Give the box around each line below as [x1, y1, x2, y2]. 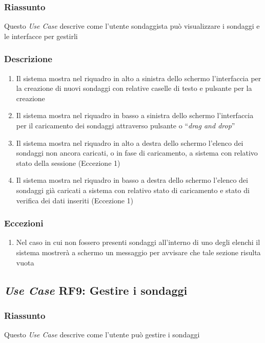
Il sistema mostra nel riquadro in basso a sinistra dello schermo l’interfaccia [16, 110, 254, 121]
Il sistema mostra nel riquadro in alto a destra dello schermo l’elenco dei [16, 137, 243, 148]
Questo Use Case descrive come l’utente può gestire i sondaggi [4, 329, 200, 340]
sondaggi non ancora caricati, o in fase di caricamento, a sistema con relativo [16, 147, 258, 158]
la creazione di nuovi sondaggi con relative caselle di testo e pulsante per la [16, 83, 252, 93]
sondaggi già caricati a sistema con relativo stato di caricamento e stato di [16, 184, 250, 195]
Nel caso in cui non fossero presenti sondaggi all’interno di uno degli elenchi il [16, 237, 260, 247]
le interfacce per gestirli [4, 30, 78, 41]
